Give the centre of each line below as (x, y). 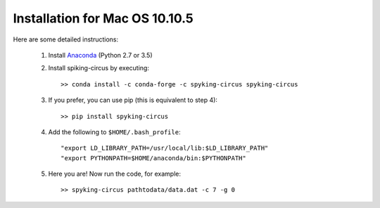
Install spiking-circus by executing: (99, 68)
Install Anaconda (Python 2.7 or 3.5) (100, 55)
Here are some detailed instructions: (66, 39)
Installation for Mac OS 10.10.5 (103, 18)
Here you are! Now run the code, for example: (114, 174)
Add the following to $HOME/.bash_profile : (114, 132)
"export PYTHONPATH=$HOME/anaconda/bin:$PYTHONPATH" (153, 158)
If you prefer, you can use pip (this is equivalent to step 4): (133, 100)
